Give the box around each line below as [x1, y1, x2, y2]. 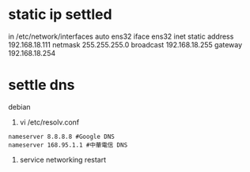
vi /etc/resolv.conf [19, 117, 80, 127]
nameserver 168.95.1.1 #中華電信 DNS [8, 140, 128, 149]
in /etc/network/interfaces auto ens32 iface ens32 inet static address [8, 32, 234, 41]
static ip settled [8, 6, 112, 24]
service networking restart [19, 155, 107, 164]
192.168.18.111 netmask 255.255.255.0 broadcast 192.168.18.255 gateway [8, 39, 243, 49]
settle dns [8, 77, 75, 94]
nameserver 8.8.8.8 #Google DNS [8, 133, 115, 140]
